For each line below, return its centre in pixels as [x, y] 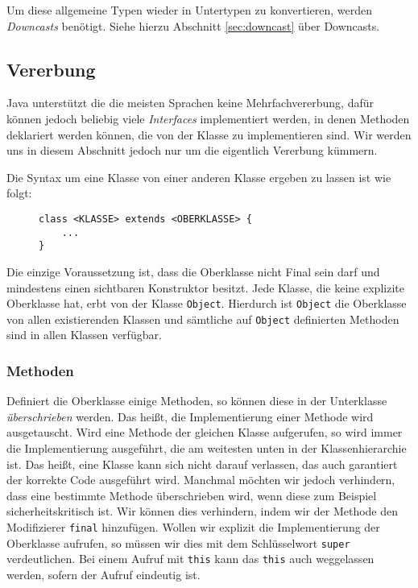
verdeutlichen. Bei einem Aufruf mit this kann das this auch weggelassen [190, 559]
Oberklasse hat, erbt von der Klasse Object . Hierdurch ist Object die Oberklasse [207, 303]
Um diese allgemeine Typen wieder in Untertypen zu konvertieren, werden [190, 10]
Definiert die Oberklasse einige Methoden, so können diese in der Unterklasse [197, 401]
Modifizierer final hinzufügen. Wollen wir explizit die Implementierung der [193, 526]
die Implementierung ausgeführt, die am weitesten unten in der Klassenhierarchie [207, 448]
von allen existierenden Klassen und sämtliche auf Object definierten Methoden [203, 319]
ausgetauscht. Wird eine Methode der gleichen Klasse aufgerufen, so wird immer [205, 432]
